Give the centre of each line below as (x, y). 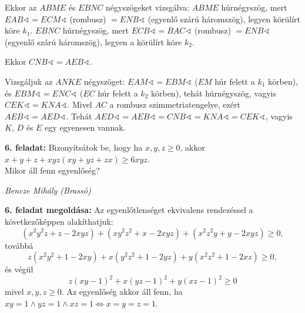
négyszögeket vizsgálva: (148, 7)
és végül (19, 269)
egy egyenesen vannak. (85, 127)
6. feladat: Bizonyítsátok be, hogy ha (74, 147)
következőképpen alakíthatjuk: (59, 221)
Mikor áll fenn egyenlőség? (52, 170)
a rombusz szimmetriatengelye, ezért (175, 104)
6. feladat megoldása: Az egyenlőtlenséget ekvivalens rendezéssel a (129, 210)
